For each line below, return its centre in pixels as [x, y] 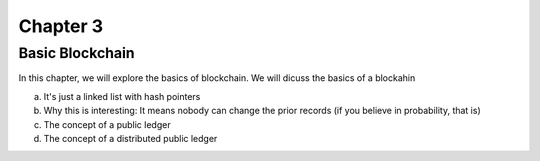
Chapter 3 [61, 26]
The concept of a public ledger [107, 124]
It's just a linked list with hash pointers [122, 96]
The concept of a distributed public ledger [130, 138]
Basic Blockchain [76, 53]
